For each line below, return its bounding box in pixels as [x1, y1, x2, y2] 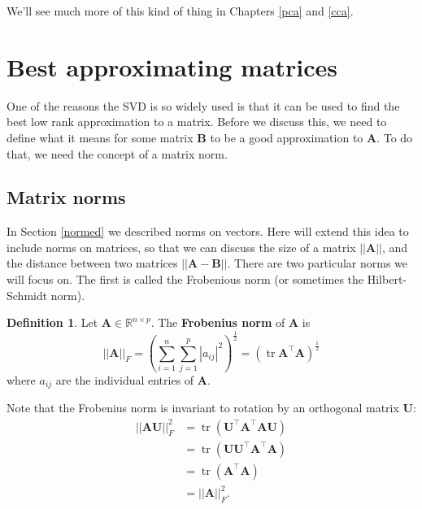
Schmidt [7, 286, 48, 303]
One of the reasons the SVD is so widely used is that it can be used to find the [7, 97, 400, 114]
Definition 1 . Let [7, 314, 98, 331]
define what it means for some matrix [7, 128, 194, 146]
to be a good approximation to [210, 128, 363, 146]
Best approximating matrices [7, 50, 338, 83]
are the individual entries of [55, 371, 194, 388]
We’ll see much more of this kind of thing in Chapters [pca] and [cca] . [7, 2, 354, 19]
